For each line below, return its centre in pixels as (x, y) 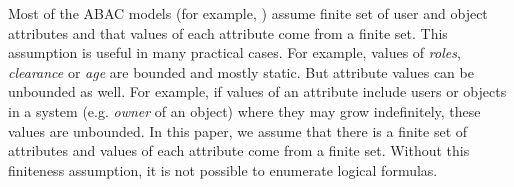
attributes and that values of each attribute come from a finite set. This (228, 32)
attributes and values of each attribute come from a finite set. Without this (239, 150)
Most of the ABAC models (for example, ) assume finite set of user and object (248, 13)
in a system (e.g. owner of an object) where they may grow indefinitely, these (244, 110)
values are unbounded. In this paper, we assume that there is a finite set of (238, 130)
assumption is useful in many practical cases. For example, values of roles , (234, 52)
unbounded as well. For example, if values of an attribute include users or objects (257, 91)
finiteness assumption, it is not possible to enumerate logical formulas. (223, 169)
